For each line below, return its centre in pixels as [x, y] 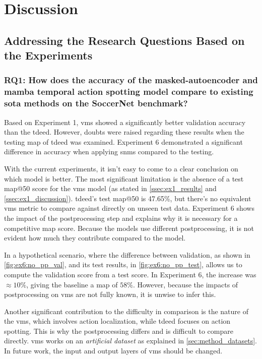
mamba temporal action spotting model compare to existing [129, 92]
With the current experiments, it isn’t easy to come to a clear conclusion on [121, 168]
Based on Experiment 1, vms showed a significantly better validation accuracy [125, 122]
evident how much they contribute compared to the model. [95, 238]
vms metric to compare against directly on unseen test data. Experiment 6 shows [129, 208]
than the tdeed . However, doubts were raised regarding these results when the [124, 132]
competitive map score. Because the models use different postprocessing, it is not [129, 228]
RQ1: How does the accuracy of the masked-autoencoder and [131, 80]
